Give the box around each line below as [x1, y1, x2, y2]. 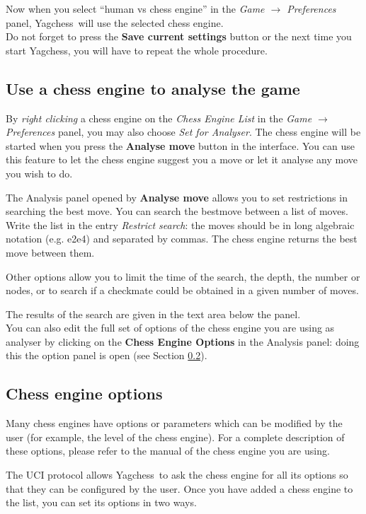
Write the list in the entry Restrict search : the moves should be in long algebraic [6, 217, 355, 232]
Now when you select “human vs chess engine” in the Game [6, 1, 265, 16]
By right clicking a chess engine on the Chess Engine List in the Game [6, 110, 312, 125]
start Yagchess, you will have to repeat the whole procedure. [6, 42, 268, 57]
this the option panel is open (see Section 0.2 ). [6, 348, 207, 363]
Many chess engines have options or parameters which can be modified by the [6, 416, 343, 431]
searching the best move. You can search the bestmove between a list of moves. [6, 204, 348, 218]
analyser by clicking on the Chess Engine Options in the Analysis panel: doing [6, 334, 360, 349]
